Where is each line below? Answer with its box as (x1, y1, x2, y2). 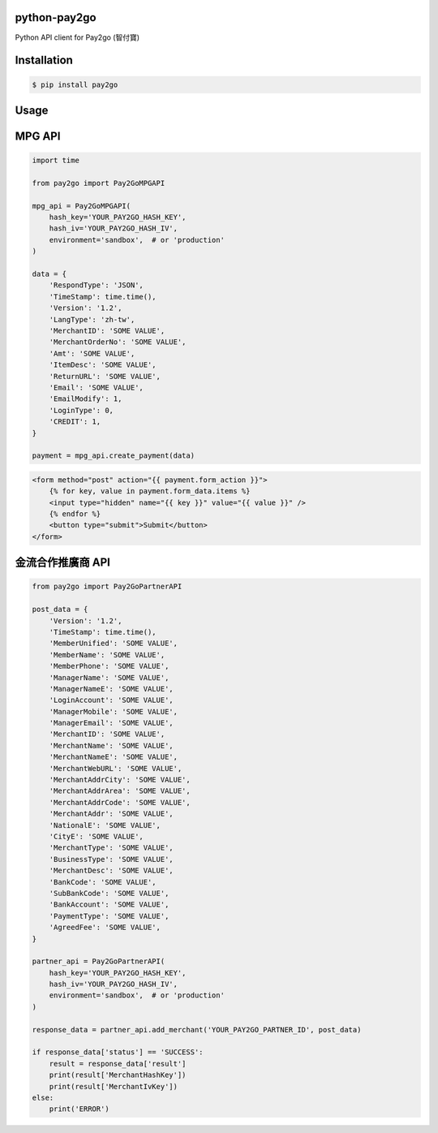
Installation (15, 54, 73, 67)
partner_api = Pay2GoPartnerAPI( (32, 957, 165, 966)
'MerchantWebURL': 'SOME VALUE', (49, 764, 182, 773)
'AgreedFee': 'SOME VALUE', (49, 923, 161, 933)
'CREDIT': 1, (49, 417, 101, 426)
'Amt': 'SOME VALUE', (49, 349, 135, 358)
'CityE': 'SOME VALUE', (49, 832, 144, 841)
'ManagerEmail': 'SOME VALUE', (49, 718, 174, 728)
